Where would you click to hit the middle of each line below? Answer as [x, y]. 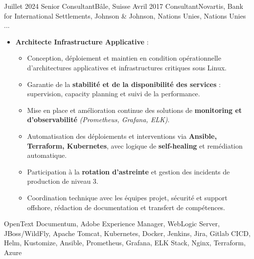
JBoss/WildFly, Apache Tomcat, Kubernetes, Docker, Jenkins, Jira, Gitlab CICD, [127, 233]
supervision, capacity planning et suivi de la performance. [114, 94]
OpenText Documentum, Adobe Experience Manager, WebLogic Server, [112, 224]
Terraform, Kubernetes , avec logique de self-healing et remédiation [135, 145]
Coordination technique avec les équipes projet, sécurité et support [127, 197]
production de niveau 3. [63, 181]
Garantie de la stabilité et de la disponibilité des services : [124, 84]
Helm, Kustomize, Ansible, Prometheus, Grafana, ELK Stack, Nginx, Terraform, [125, 243]
